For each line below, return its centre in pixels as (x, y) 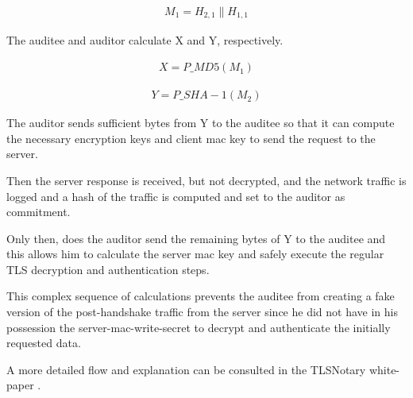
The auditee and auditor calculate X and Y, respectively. (145, 40)
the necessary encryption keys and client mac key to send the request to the (191, 138)
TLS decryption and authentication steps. (108, 269)
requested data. (44, 343)
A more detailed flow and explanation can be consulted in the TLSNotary (186, 369)
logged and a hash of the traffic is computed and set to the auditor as (176, 196)
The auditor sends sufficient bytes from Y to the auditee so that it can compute (201, 123)
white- (384, 369)
